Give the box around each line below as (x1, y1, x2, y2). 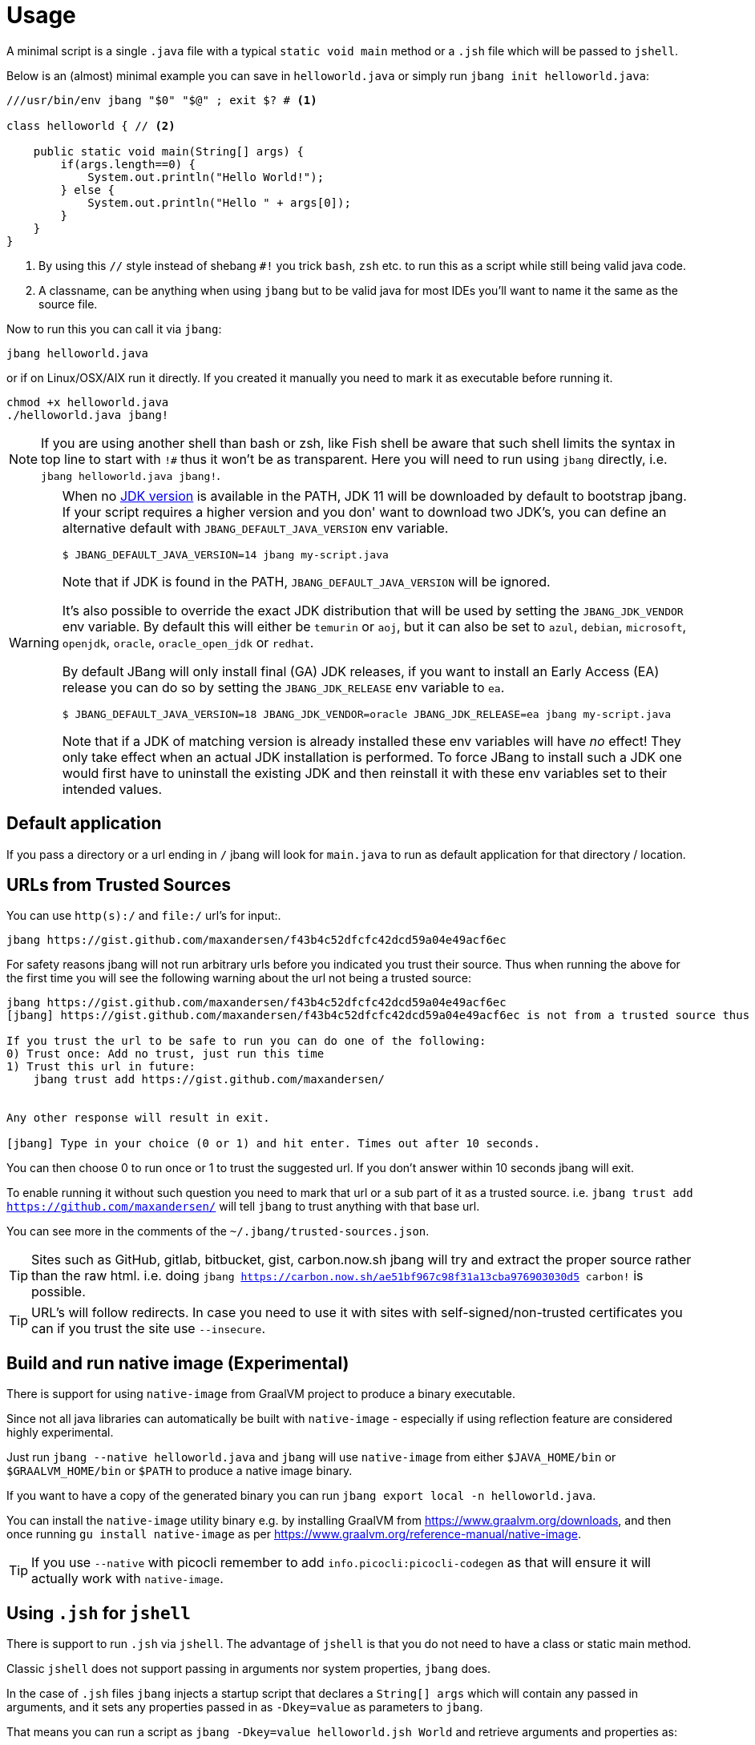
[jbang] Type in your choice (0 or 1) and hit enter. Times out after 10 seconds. (6, 1137, 540, 1151)
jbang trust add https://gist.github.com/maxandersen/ (33, 1073, 386, 1086)
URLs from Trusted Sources (6, 875, 231, 896)
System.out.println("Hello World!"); (87, 170, 325, 183)
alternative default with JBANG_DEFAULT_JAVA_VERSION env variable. (62, 519, 449, 536)
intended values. (62, 780, 163, 797)
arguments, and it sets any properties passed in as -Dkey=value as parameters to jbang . (6, 1700, 483, 1715)
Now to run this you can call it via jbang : (6, 321, 222, 336)
